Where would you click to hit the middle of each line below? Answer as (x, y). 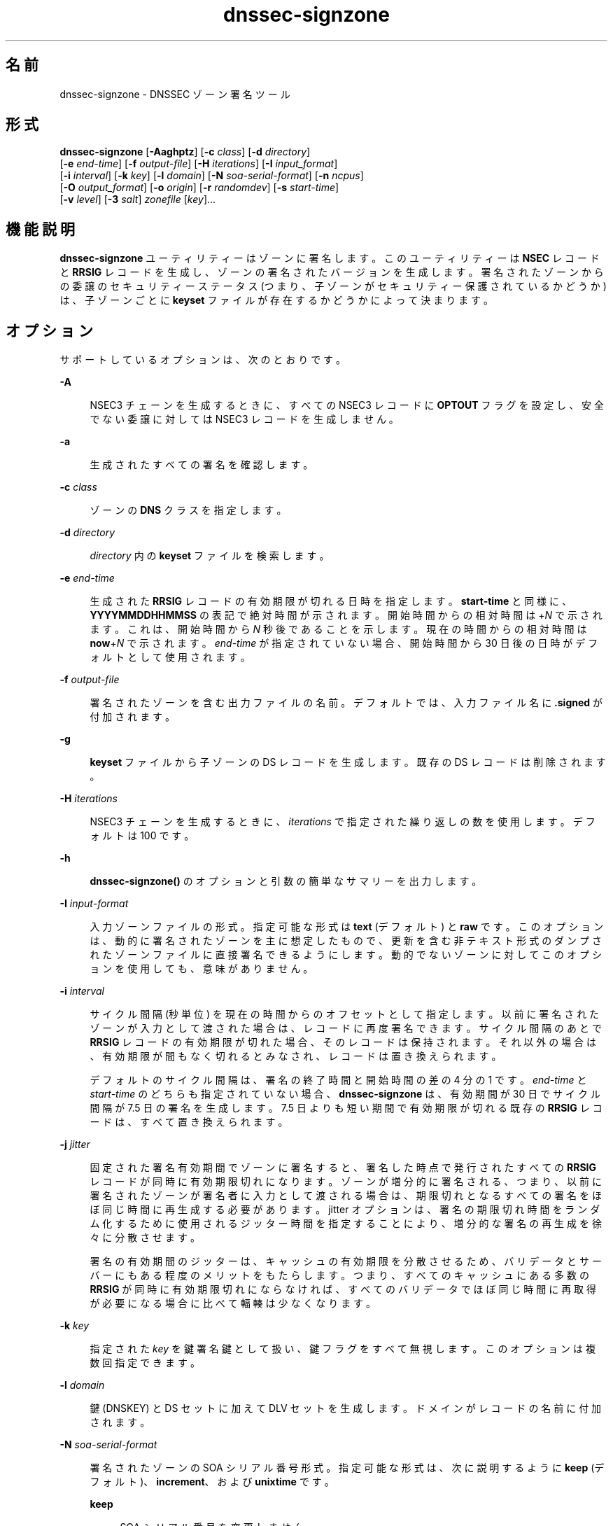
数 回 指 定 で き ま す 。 (145, 1363)
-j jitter (75, 1144)
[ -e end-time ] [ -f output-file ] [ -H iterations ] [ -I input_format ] (199, 164)
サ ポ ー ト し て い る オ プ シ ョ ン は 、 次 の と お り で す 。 (203, 360)
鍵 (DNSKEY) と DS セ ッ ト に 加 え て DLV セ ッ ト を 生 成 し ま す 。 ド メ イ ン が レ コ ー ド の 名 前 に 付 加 (346, 1408)
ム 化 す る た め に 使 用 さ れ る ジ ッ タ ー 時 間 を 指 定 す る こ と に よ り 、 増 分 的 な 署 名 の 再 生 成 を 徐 (346, 1224)
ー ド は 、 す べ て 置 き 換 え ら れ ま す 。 (189, 1122)
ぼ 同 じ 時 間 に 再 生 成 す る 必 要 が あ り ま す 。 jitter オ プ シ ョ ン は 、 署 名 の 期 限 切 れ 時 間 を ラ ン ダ (345, 1210)
